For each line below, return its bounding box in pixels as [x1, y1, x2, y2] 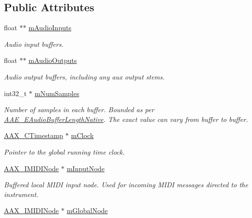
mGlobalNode [66, 205, 108, 216]
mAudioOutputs [28, 55, 77, 65]
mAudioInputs [28, 22, 72, 33]
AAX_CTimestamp [4, 130, 63, 140]
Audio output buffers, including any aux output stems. [4, 71, 165, 81]
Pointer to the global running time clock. [4, 146, 125, 157]
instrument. [4, 189, 39, 199]
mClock [71, 130, 94, 140]
